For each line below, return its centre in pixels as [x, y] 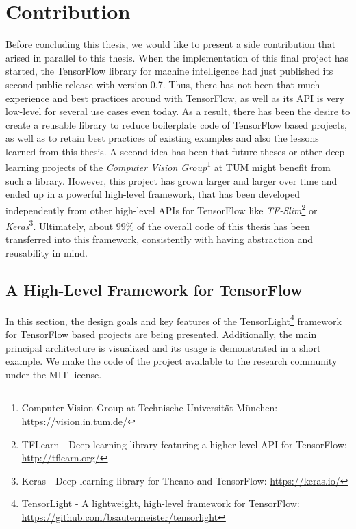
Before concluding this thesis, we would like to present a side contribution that [171, 44]
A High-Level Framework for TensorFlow [154, 289]
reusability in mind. [47, 253]
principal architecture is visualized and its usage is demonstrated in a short [163, 347]
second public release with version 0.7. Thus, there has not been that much [163, 84]
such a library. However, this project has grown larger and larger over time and [171, 180]
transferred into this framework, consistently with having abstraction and [160, 239]
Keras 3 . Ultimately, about [60, 225]
